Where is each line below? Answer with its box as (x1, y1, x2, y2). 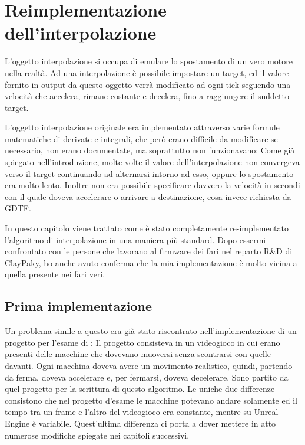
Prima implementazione (5, 297, 152, 315)
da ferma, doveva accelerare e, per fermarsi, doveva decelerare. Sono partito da (5, 371, 289, 383)
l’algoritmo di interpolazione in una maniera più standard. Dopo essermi (5, 233, 266, 246)
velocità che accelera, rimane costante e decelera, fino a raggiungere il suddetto (5, 90, 289, 102)
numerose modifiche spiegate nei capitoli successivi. (5, 428, 190, 441)
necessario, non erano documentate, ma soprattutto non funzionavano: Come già (5, 144, 295, 156)
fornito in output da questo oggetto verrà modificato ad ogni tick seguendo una (5, 78, 291, 90)
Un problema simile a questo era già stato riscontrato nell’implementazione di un (5, 325, 297, 337)
